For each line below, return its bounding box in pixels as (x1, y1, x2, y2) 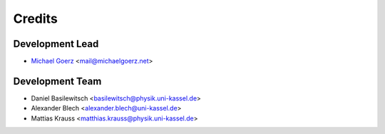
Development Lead (13, 38, 99, 50)
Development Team (13, 75, 102, 87)
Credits (13, 11, 58, 26)
